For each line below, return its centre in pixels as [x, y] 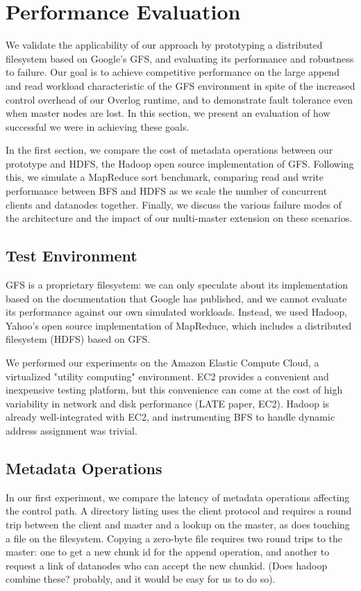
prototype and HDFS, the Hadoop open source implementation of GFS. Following [180, 163]
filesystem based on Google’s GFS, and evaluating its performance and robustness [180, 58]
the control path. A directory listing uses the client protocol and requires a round [179, 511]
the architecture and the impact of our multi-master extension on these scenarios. [179, 218]
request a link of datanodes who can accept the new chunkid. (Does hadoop [167, 565]
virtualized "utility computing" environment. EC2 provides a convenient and [167, 376]
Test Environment [72, 256]
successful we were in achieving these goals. [98, 126]
